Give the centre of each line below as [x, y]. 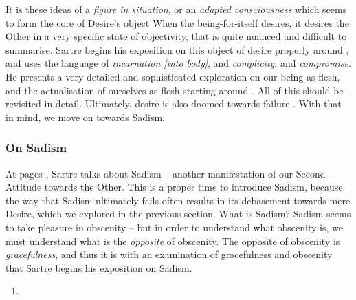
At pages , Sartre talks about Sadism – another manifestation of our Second [166, 173]
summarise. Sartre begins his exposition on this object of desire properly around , [177, 49]
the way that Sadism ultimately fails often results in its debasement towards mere [178, 200]
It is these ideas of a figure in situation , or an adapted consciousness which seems [176, 9]
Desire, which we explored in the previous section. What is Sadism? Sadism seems [178, 214]
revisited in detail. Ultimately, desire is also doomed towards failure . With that [174, 104]
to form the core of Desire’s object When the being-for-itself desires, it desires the [177, 22]
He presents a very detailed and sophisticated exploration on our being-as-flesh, [173, 76]
